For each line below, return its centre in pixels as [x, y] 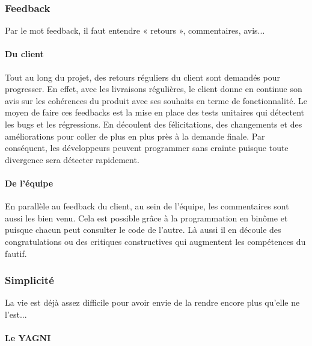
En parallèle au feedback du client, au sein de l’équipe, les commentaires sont [147, 206]
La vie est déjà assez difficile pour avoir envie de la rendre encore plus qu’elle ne [152, 302]
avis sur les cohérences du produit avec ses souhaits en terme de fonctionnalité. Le [156, 100]
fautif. [16, 253]
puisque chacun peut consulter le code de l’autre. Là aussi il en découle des [143, 230]
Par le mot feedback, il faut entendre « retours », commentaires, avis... [135, 30]
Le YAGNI [28, 338]
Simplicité [29, 280]
